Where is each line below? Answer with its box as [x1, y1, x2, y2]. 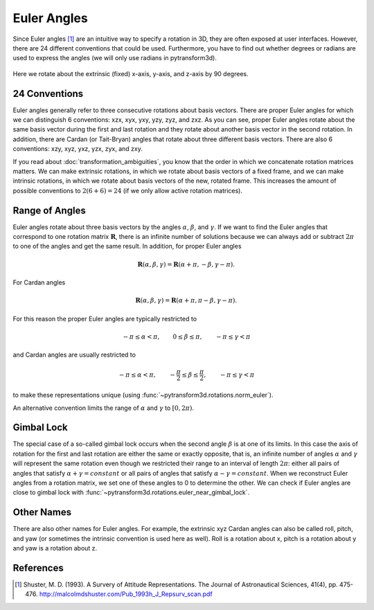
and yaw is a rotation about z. [12, 544, 98, 553]
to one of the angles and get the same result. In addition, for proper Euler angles [12, 242, 242, 251]
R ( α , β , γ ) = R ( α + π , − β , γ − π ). [137, 260, 235, 268]
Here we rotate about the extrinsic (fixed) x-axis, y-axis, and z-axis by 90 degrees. [12, 69, 249, 78]
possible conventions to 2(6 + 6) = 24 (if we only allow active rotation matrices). [12, 186, 242, 195]
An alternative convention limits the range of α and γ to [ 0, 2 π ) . [12, 404, 194, 412]
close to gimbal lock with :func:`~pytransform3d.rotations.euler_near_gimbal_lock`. [12, 488, 250, 496]
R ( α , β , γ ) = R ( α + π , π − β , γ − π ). [135, 296, 238, 305]
